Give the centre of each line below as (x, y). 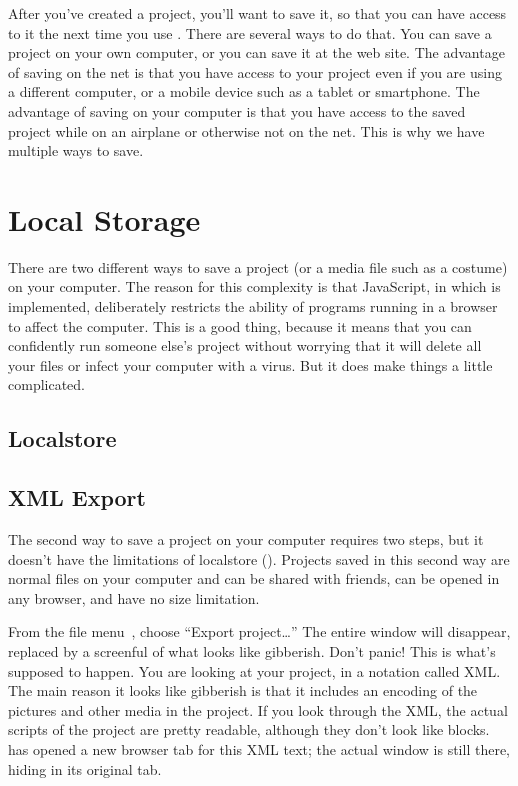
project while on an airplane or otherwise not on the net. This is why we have (246, 130)
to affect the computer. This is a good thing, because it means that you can (240, 325)
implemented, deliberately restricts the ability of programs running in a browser (253, 306)
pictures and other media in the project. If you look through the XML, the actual (258, 709)
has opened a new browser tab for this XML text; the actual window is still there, (259, 748)
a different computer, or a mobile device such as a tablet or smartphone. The (244, 91)
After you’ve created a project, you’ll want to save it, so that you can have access (257, 13)
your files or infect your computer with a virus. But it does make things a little (250, 364)
